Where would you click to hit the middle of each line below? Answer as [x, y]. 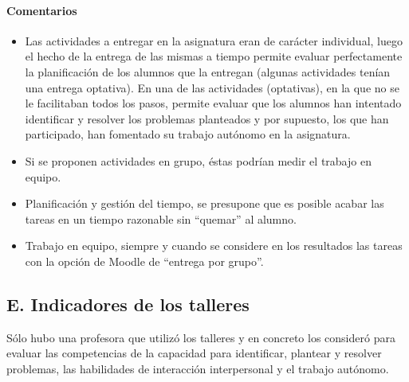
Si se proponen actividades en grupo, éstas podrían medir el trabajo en [198, 160]
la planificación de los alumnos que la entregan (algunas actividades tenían [208, 71]
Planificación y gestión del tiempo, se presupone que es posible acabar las [204, 203]
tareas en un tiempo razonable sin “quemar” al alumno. [161, 218]
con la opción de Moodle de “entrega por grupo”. [144, 261]
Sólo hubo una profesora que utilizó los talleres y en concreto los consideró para [201, 337]
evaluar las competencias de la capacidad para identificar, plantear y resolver [194, 353]
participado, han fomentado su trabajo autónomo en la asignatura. [188, 134]
